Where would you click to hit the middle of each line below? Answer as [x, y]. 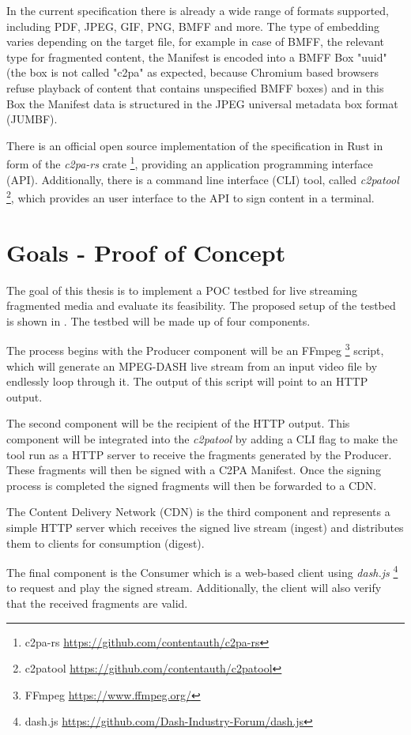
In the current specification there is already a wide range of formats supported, [198, 10]
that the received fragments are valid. [97, 603]
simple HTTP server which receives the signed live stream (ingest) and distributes [205, 527]
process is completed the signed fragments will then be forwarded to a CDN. [192, 485]
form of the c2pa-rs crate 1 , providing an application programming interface [190, 162]
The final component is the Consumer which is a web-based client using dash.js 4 [202, 571]
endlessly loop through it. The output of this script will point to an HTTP [187, 381]
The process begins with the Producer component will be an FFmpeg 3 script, [195, 349]
